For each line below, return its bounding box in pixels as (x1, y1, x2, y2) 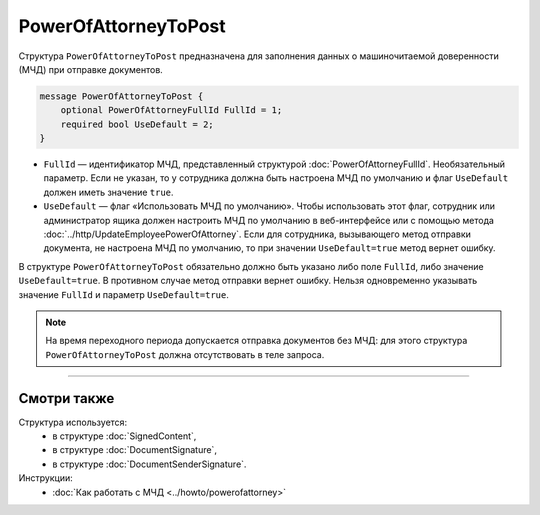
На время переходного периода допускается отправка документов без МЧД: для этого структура (45, 335, 468, 347)
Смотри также (18, 390, 115, 407)
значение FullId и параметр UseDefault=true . (18, 288, 229, 300)
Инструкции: (18, 472, 74, 484)
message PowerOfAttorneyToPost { (39, 90, 204, 102)
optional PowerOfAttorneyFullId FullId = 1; (60, 105, 283, 116)
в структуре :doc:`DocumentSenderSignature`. (52, 458, 247, 470)
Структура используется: (18, 416, 128, 428)
